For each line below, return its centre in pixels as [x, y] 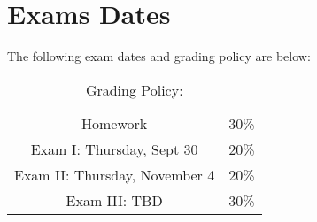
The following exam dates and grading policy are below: [159, 56]
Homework [114, 123]
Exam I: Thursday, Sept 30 [114, 149]
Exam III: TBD [114, 200]
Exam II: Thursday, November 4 [115, 174]
